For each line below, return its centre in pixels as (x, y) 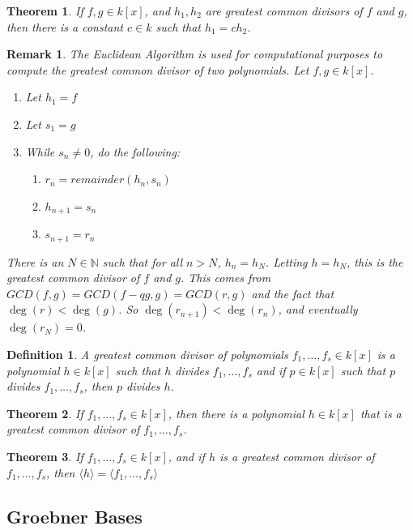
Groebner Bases (75, 516)
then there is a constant (65, 26)
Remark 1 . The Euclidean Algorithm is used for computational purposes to (195, 54)
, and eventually (318, 309)
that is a (381, 413)
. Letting (286, 261)
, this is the (375, 261)
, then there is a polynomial (236, 413)
